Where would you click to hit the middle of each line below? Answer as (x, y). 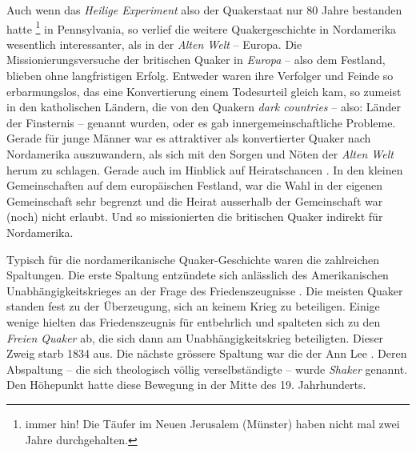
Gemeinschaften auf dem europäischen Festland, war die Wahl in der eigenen (195, 185)
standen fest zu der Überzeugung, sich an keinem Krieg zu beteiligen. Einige (193, 306)
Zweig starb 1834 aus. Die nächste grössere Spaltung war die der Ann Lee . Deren (207, 353)
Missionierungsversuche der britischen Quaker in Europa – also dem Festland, (196, 60)
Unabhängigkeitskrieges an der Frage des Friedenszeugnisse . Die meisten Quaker (205, 290)
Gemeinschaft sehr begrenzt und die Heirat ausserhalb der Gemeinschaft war (195, 200)
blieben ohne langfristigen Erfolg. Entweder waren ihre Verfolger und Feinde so (200, 76)
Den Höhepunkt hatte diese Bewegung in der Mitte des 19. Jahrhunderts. (186, 385)
